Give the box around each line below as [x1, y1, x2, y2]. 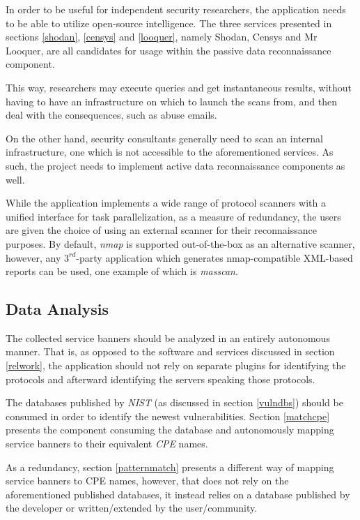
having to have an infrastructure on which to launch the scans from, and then [6, 94, 338, 108]
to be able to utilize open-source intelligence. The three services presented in [6, 15, 332, 30]
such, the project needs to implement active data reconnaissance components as [6, 158, 345, 172]
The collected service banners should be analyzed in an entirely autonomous [6, 330, 330, 345]
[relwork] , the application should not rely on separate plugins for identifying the [6, 358, 346, 373]
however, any [6, 250, 61, 265]
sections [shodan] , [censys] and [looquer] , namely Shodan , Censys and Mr [6, 29, 318, 44]
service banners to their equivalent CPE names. [6, 436, 208, 451]
